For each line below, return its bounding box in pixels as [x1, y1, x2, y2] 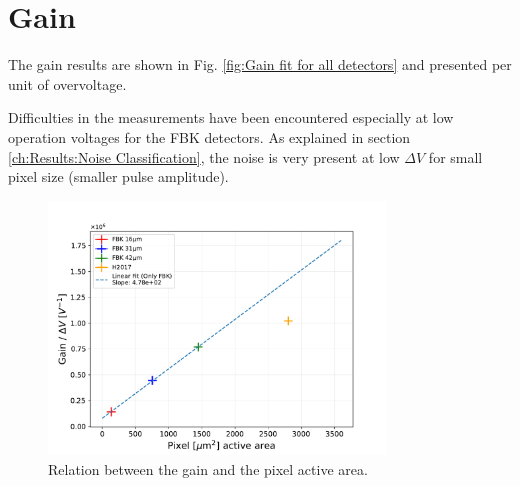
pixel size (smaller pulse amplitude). [8, 166, 229, 187]
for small [428, 146, 483, 167]
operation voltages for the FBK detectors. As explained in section [8, 126, 411, 147]
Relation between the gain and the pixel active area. [48, 458, 368, 479]
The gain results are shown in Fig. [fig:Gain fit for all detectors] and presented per [8, 54, 512, 75]
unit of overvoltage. [8, 73, 127, 94]
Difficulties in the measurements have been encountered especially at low [8, 107, 454, 128]
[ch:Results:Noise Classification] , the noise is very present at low [8, 146, 400, 167]
